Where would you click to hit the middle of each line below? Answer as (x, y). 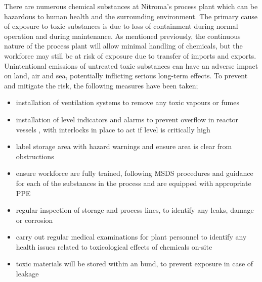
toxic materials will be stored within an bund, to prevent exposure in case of (135, 264)
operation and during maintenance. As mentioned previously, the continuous (122, 36)
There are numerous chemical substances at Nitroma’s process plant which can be (131, 6)
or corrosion (34, 220)
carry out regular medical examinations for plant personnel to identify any (131, 237)
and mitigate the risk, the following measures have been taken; (101, 85)
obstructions (35, 156)
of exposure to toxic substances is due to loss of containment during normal (121, 26)
